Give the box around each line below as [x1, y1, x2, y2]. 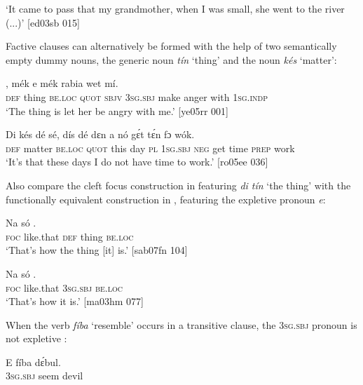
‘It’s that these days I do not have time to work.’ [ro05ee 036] [6, 154, 268, 169]
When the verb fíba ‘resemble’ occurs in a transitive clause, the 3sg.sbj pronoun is [6, 317, 357, 332]
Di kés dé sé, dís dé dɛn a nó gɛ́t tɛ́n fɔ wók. [6, 127, 195, 142]
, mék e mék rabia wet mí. [6, 76, 118, 90]
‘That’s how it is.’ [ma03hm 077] [6, 294, 144, 309]
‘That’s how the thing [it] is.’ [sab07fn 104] [6, 243, 188, 257]
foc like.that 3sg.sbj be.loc [6, 280, 123, 295]
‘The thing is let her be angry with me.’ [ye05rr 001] [6, 103, 228, 118]
